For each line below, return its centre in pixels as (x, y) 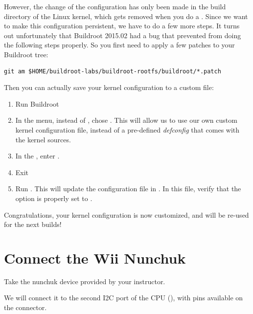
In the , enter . (37, 156)
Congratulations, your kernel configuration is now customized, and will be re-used (126, 214)
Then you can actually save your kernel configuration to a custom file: (109, 87)
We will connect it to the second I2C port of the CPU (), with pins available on (124, 298)
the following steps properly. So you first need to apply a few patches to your (119, 45)
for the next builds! (33, 224)
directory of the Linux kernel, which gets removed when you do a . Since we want (126, 16)
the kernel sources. (43, 139)
